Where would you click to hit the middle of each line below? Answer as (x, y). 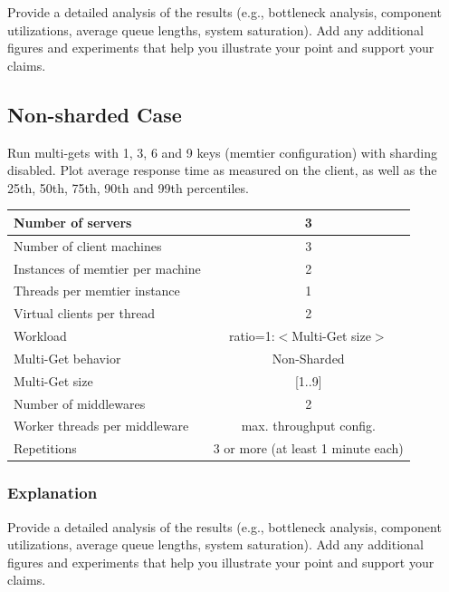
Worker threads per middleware (101, 426)
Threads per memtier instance (97, 291)
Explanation (53, 493)
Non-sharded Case (95, 114)
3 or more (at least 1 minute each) (308, 448)
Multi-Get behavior (67, 358)
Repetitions (45, 448)
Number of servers (73, 222)
